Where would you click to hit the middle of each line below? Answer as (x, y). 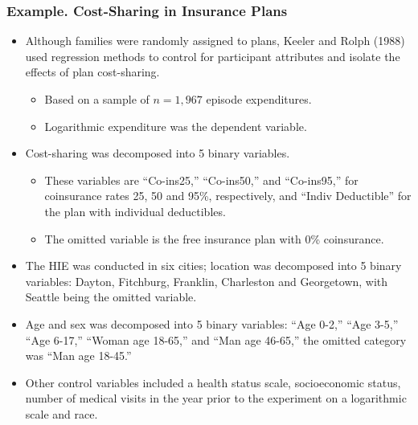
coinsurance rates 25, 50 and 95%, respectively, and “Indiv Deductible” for (228, 196)
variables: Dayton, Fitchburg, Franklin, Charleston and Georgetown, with (207, 281)
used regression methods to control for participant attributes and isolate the (213, 56)
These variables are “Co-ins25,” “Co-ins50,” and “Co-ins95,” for (201, 180)
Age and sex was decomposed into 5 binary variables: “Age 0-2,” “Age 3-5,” (212, 323)
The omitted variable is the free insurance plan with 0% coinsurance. (214, 238)
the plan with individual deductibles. (135, 211)
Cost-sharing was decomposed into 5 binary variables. (158, 153)
